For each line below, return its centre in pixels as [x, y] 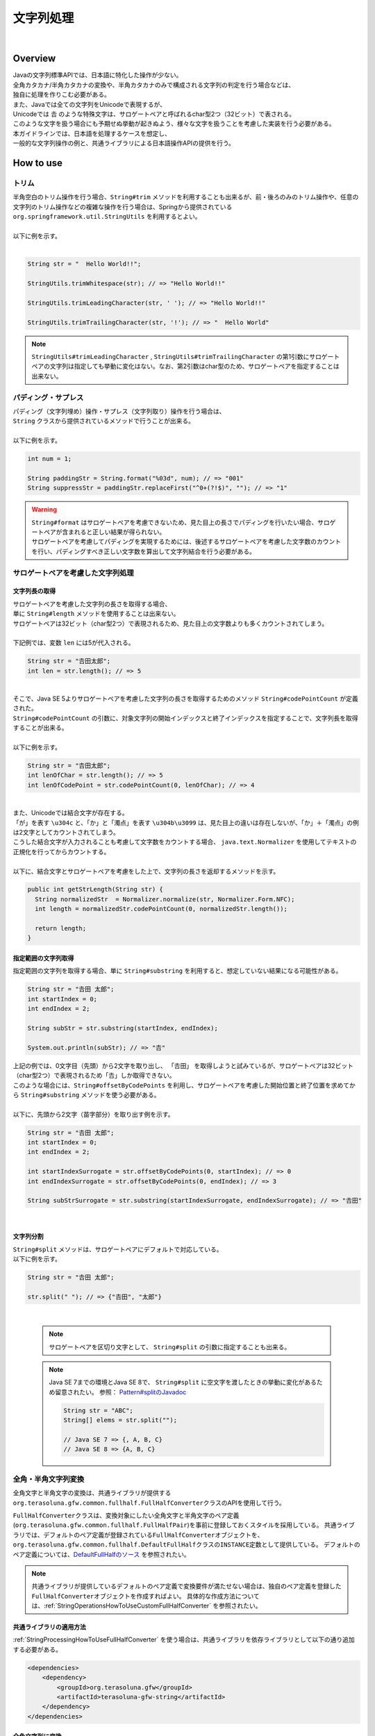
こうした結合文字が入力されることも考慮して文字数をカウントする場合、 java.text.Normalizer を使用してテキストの [185, 842]
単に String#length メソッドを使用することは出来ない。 [96, 614]
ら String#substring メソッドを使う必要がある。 [86, 1094]
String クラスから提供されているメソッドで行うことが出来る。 [103, 421]
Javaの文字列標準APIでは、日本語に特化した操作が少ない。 [98, 75]
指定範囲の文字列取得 [43, 958]
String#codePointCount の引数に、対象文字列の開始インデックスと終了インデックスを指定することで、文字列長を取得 [185, 718]
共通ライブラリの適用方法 [49, 1627]
